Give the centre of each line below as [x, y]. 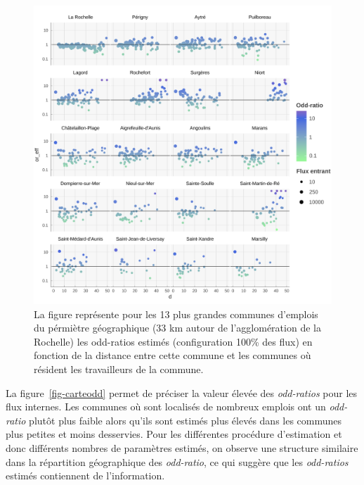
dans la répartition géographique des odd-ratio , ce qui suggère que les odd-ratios [177, 461]
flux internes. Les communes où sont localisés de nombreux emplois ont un [166, 407]
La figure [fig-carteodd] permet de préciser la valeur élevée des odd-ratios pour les [182, 392]
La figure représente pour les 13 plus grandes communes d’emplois [176, 314]
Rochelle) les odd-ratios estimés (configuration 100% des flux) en [173, 341]
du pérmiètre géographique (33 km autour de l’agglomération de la [177, 328]
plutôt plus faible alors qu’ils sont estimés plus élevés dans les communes [186, 420]
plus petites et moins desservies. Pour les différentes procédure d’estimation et [174, 434]
